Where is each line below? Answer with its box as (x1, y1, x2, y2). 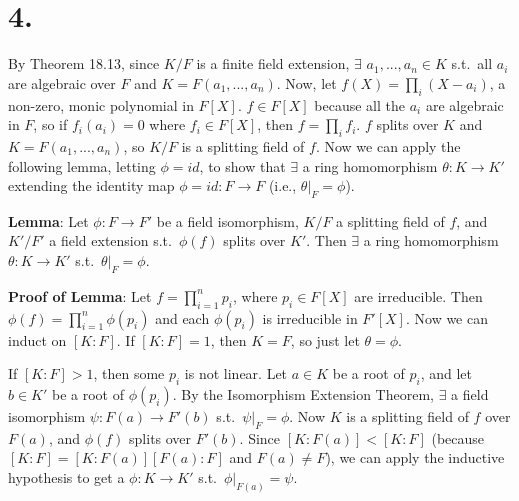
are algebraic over (8, 72, 116, 93)
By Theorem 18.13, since (8, 53, 160, 74)
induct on (8, 329, 67, 350)
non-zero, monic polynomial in (8, 94, 194, 115)
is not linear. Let (184, 363, 288, 384)
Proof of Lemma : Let (8, 285, 152, 306)
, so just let (290, 329, 360, 350)
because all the (314, 94, 406, 115)
